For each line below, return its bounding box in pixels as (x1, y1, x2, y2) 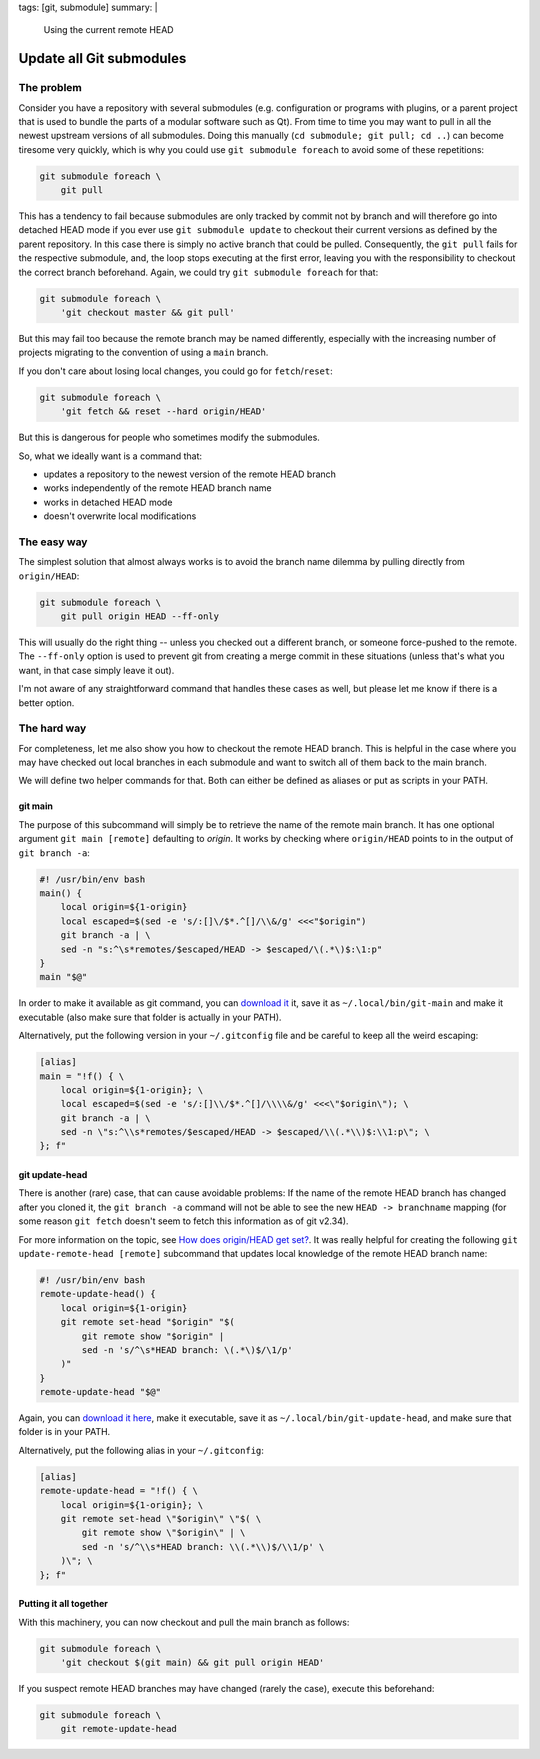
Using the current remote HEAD (43, 24, 174, 36)
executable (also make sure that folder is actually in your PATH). (18, 1011, 282, 1023)
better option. (18, 696, 75, 709)
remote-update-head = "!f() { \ (39, 1485, 199, 1497)
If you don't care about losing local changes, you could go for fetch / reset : (18, 365, 334, 377)
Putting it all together (18, 1598, 109, 1610)
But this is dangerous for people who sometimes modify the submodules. (18, 431, 320, 444)
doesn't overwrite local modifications (43, 510, 197, 522)
